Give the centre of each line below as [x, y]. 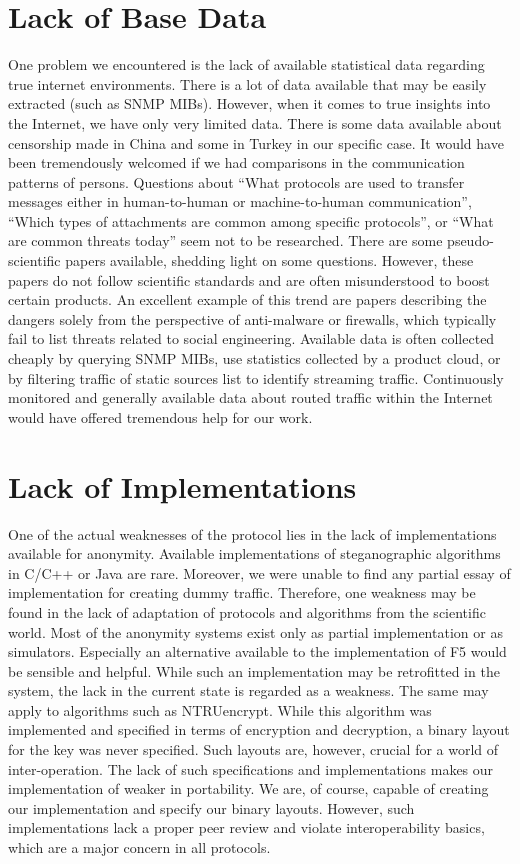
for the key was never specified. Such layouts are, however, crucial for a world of [253, 749]
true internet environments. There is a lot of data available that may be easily [247, 83]
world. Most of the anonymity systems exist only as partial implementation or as [255, 631]
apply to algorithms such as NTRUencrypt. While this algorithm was [220, 709]
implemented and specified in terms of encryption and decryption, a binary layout [259, 729]
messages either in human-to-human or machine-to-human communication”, [240, 201]
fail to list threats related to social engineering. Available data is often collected [251, 338]
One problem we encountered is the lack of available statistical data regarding [246, 64]
